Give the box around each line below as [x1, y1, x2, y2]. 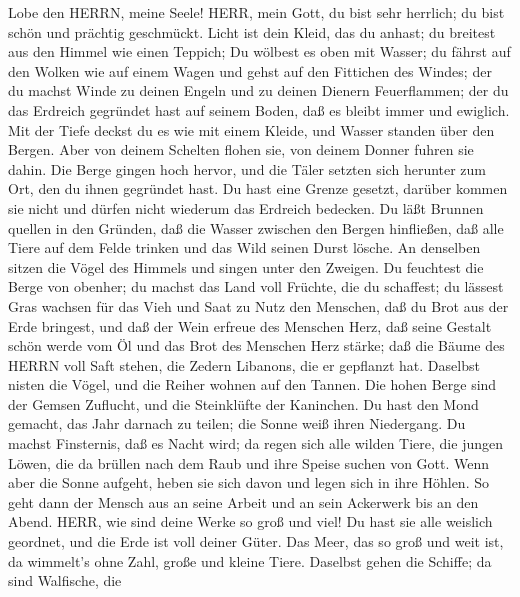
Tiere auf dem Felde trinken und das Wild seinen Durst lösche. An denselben [8, 237, 481, 258]
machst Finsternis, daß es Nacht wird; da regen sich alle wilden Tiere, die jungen [8, 433, 503, 454]
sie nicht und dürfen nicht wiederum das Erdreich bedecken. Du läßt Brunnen [8, 197, 484, 218]
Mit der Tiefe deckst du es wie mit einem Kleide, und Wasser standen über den [8, 119, 495, 140]
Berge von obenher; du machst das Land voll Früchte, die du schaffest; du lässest [8, 276, 504, 297]
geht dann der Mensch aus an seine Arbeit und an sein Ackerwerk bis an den [8, 491, 479, 512]
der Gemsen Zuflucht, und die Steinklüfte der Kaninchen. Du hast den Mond [8, 393, 479, 414]
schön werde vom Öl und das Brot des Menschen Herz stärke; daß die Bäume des [8, 335, 505, 356]
